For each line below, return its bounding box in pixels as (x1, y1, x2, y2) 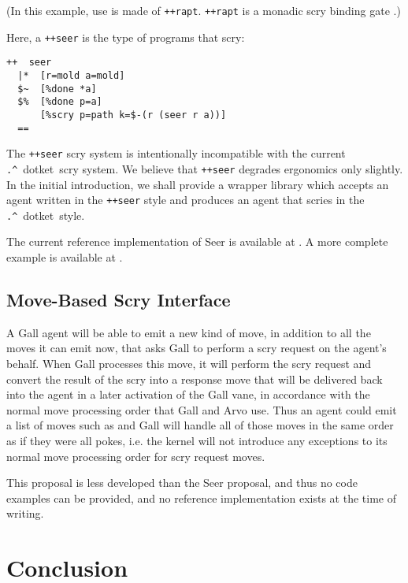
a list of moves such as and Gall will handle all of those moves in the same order (6, 417, 394, 433)
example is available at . (6, 249, 123, 266)
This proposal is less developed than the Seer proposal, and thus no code (6, 474, 358, 491)
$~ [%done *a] (17, 83, 97, 95)
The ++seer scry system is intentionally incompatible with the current (6, 145, 346, 162)
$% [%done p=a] (17, 96, 102, 108)
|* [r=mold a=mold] (17, 69, 125, 81)
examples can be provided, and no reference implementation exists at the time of (6, 489, 396, 506)
